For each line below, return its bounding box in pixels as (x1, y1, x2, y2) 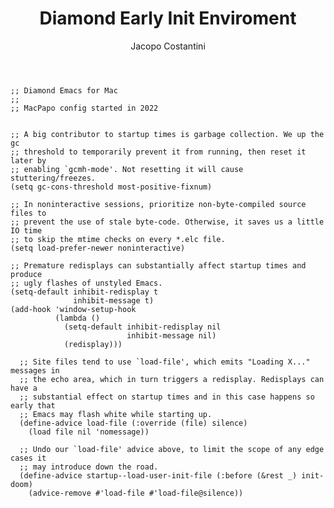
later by (10, 155, 47, 166)
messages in (10, 365, 60, 376)
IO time (10, 225, 43, 236)
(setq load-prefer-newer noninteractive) (10, 243, 186, 253)
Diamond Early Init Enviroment (39, 7, 297, 30)
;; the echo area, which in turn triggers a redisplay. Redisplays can (19, 374, 325, 384)
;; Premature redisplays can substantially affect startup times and (10, 260, 307, 271)
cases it (10, 453, 47, 463)
